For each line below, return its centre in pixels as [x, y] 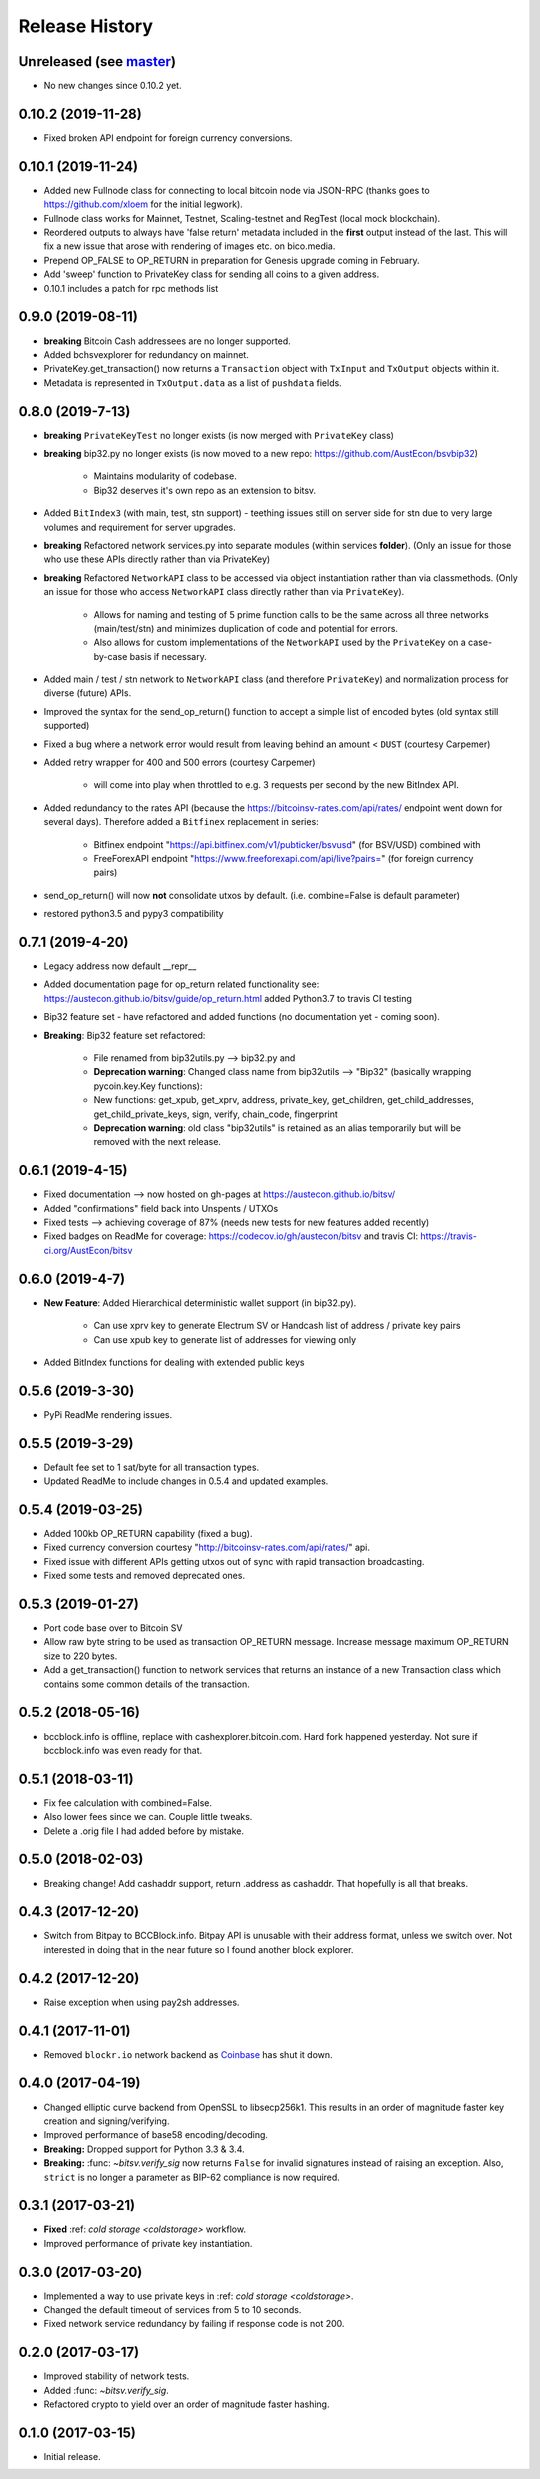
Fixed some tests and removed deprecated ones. [144, 1576]
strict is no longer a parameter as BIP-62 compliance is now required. [191, 2177]
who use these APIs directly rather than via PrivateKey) [157, 559]
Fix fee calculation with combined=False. [128, 1802]
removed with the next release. [157, 1142]
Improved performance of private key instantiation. [148, 2243]
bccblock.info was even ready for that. [123, 1750]
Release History [86, 26]
